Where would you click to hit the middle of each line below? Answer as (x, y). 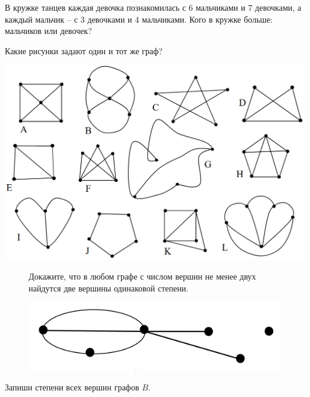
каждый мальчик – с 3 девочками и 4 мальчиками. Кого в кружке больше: (139, 19)
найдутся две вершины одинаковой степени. (108, 288)
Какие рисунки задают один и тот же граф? (84, 50)
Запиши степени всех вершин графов (72, 387)
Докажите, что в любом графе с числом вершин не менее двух (142, 276)
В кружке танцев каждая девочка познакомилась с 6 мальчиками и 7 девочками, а (153, 7)
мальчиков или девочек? (49, 31)
